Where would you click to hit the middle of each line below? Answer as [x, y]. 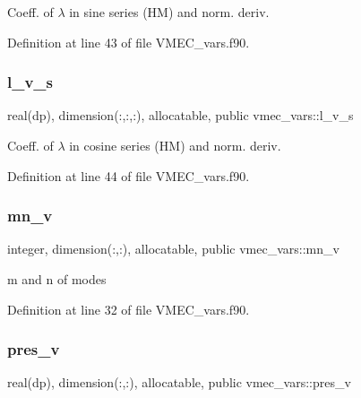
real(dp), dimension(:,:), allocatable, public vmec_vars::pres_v [179, 382]
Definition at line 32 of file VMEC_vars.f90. [129, 309]
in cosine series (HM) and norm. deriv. [175, 145]
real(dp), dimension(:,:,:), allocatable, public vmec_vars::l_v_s [180, 115]
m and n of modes [57, 279]
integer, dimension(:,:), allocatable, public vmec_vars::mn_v [173, 249]
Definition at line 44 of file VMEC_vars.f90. [129, 175]
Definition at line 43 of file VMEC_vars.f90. [129, 42]
